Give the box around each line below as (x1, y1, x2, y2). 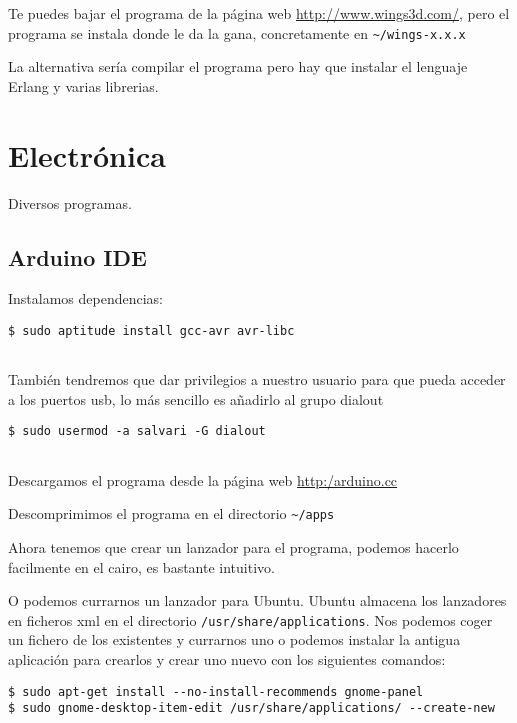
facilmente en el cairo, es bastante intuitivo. (8, 556, 275, 577)
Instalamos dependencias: (8, 288, 164, 309)
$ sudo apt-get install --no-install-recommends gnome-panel (8, 684, 424, 699)
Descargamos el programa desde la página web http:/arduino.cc (8, 469, 398, 490)
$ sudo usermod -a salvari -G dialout (8, 424, 266, 439)
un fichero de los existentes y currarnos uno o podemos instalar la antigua (8, 629, 461, 650)
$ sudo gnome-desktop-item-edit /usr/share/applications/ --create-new (8, 701, 495, 716)
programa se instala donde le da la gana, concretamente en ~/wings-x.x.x (8, 22, 466, 43)
